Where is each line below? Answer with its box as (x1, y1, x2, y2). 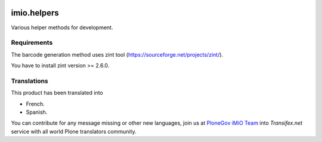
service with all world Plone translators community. (11, 128, 137, 135)
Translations (11, 76, 49, 85)
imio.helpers (11, 8, 59, 18)
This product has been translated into (11, 89, 104, 97)
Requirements (11, 39, 53, 47)
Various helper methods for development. (11, 24, 113, 31)
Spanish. (26, 108, 48, 116)
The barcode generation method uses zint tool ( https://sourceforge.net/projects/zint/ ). (11, 51, 224, 58)
